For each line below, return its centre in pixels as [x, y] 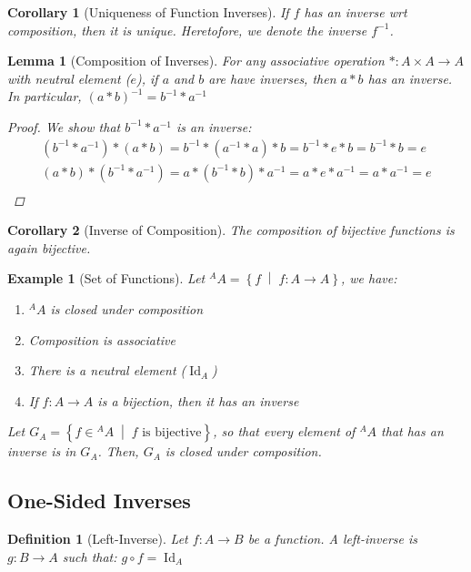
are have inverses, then [272, 78]
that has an [412, 431]
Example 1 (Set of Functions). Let [106, 278]
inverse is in [42, 451]
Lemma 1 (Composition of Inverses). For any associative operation [196, 61]
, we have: [369, 278]
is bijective [172, 433]
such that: [90, 556]
